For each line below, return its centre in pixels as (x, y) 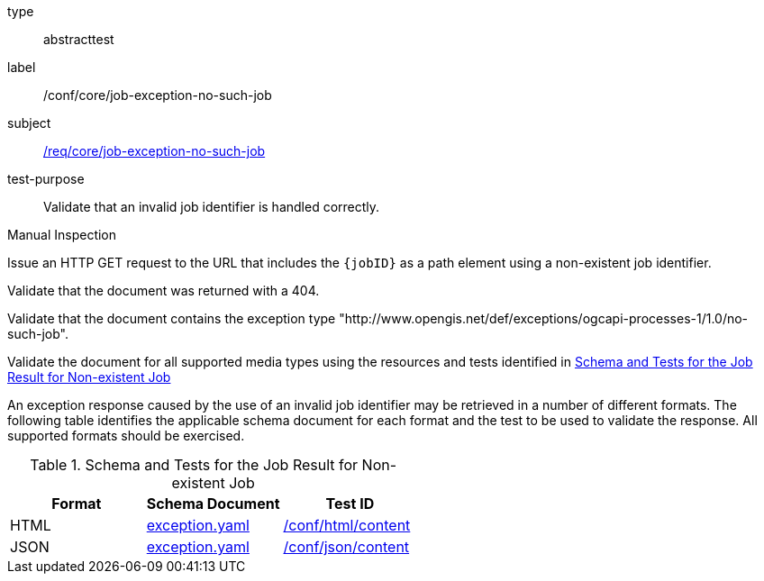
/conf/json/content (346, 547)
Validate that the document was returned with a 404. (164, 290)
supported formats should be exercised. (126, 436)
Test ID (350, 504)
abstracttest (79, 39)
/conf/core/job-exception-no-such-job (158, 95)
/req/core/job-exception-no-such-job (155, 151)
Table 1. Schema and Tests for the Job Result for (194, 465)
